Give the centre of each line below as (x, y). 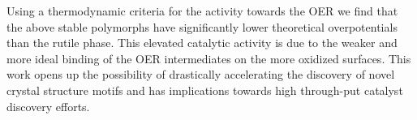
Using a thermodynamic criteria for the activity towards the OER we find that (202, 11)
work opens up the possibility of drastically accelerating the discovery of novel (201, 74)
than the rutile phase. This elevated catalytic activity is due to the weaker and (202, 43)
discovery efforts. (48, 106)
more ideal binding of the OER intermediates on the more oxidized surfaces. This (209, 58)
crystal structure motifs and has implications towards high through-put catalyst (205, 90)
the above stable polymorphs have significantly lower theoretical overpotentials (202, 26)
